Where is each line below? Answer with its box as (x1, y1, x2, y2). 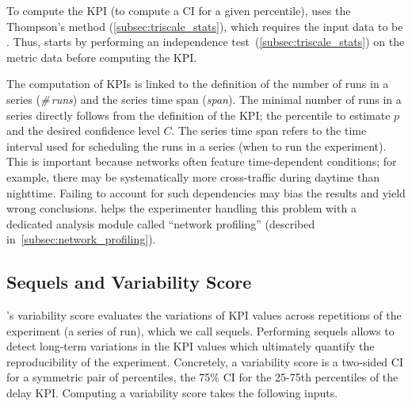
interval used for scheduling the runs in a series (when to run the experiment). (6, 137, 387, 154)
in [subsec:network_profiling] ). (6, 231, 156, 247)
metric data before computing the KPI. (6, 48, 197, 65)
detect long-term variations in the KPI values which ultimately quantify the (6, 338, 375, 354)
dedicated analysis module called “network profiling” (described (6, 215, 315, 232)
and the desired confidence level (6, 122, 160, 139)
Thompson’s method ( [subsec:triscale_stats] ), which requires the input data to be (6, 17, 403, 34)
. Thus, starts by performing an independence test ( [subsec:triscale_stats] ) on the (6, 33, 405, 50)
